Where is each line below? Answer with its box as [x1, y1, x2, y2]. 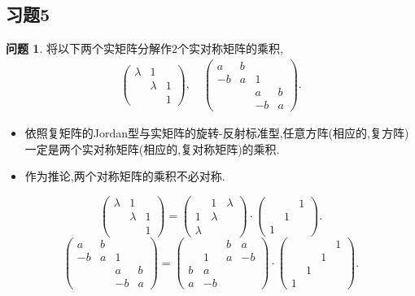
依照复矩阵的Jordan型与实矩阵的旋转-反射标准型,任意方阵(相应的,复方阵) [24, 124, 409, 141]
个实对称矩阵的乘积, [177, 40, 283, 57]
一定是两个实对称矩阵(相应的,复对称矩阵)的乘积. [24, 140, 280, 157]
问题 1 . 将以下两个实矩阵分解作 [6, 40, 172, 57]
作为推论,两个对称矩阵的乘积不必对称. [24, 168, 225, 185]
